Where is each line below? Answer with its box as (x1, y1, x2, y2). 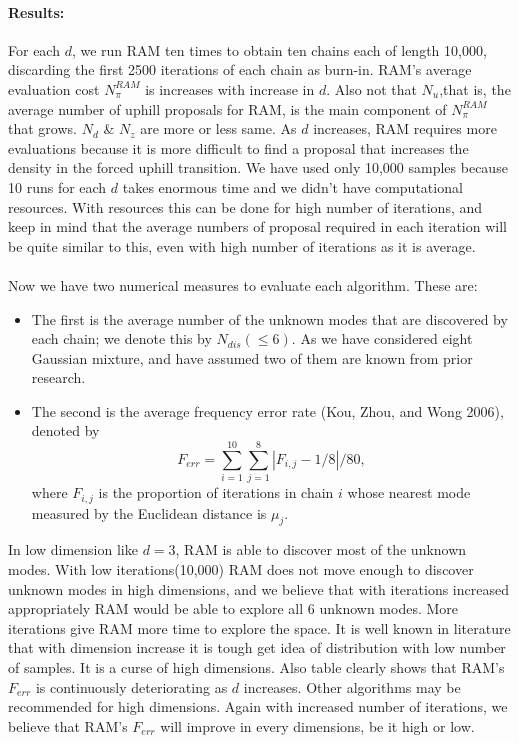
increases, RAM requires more (313, 118, 497, 139)
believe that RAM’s (8, 715, 128, 736)
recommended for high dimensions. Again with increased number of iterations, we (8, 696, 508, 717)
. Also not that (326, 78, 417, 99)
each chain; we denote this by (31, 328, 212, 349)
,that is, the (439, 78, 511, 99)
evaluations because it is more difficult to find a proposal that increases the (8, 137, 469, 158)
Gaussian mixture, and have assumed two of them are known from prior (31, 347, 473, 368)
